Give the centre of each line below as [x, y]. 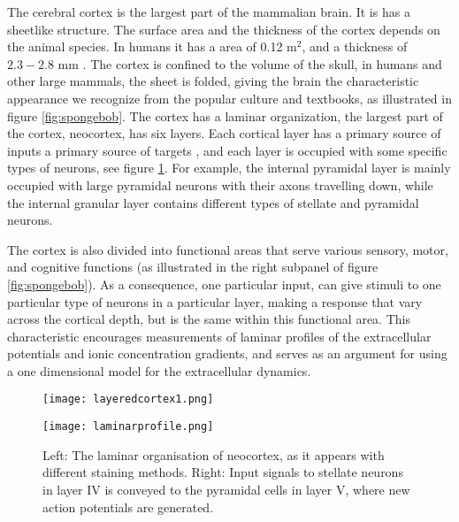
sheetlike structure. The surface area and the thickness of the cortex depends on [224, 29]
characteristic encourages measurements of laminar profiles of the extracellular [219, 336]
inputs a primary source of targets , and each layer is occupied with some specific [227, 150]
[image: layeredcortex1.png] [128, 399]
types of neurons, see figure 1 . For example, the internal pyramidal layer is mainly [229, 168]
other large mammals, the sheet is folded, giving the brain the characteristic [213, 81]
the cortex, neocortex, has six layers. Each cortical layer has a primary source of [224, 133]
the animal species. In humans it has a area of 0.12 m [152, 46]
